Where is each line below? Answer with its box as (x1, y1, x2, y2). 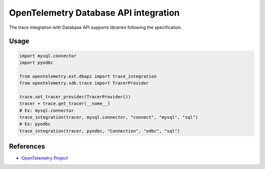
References (9, 142, 45, 151)
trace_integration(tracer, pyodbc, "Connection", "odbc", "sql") (19, 128, 180, 134)
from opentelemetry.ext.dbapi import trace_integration (19, 73, 157, 79)
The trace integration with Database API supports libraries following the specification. (9, 24, 182, 30)
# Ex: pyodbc (19, 121, 51, 127)
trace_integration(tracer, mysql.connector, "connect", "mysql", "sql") (19, 115, 198, 120)
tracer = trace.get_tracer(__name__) (19, 101, 110, 106)
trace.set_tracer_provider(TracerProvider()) (19, 94, 131, 100)
